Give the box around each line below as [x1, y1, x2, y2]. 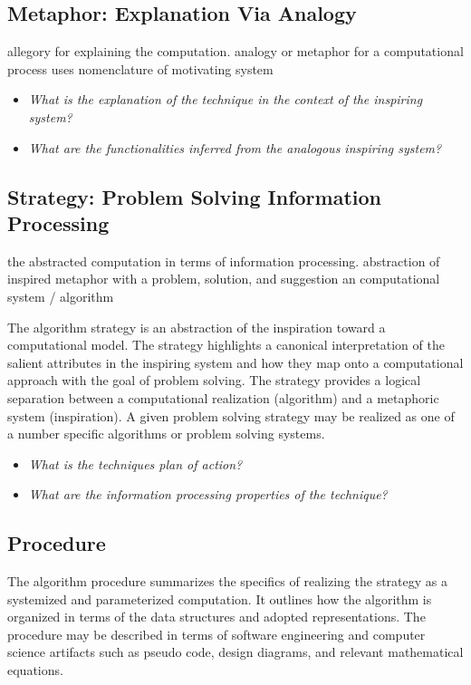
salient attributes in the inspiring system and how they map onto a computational [7, 352, 464, 371]
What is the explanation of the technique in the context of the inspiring [28, 90, 423, 109]
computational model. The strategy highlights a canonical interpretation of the [7, 335, 445, 354]
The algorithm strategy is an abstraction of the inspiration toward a [7, 317, 386, 336]
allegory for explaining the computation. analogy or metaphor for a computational [7, 42, 464, 61]
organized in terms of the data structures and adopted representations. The [7, 607, 426, 626]
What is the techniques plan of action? [28, 454, 243, 473]
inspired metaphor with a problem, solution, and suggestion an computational [7, 269, 440, 288]
